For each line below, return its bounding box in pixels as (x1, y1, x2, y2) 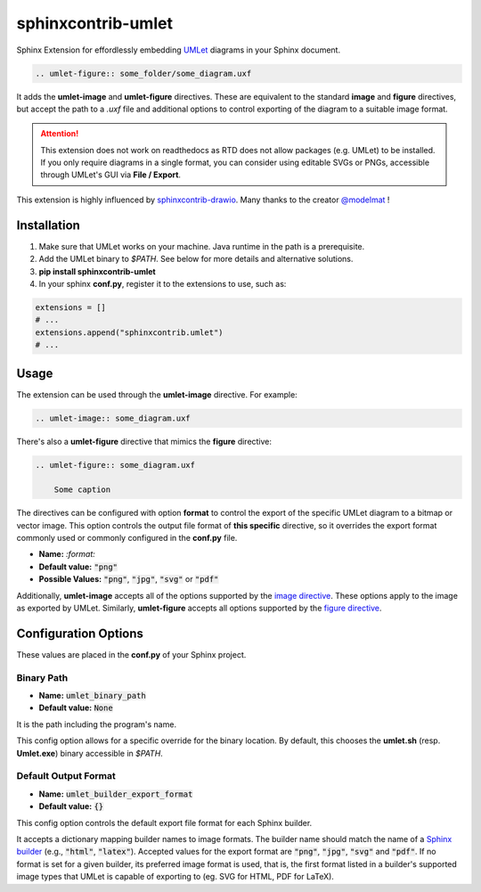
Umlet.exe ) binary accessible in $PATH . (16, 748, 164, 758)
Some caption (53, 485, 111, 495)
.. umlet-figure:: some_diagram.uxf (35, 460, 196, 470)
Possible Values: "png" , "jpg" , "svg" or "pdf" (38, 574, 219, 585)
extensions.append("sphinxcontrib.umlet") (35, 327, 224, 338)
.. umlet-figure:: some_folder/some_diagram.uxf (35, 68, 252, 78)
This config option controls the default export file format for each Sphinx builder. (16, 817, 313, 828)
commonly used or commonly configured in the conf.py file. (16, 533, 238, 544)
